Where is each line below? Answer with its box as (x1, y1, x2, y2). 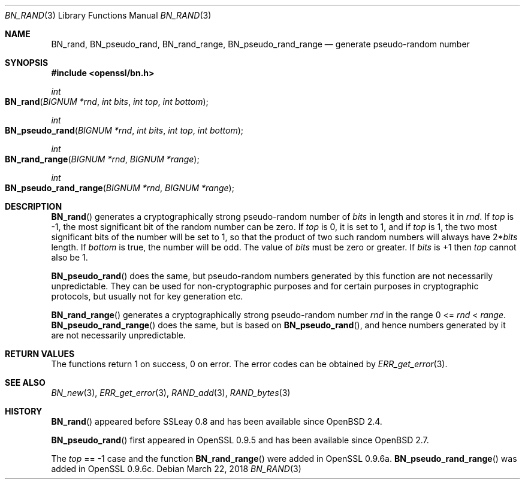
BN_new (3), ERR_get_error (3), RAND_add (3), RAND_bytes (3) (51, 388, 291, 398)
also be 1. (51, 252, 88, 262)
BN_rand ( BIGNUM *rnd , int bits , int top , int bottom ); (5, 96, 209, 107)
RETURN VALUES (5, 349, 75, 359)
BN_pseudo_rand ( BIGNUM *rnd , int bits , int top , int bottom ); (5, 125, 244, 135)
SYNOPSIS (5, 58, 49, 68)
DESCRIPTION (5, 201, 62, 211)
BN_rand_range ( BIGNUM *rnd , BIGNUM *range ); (5, 154, 200, 164)
